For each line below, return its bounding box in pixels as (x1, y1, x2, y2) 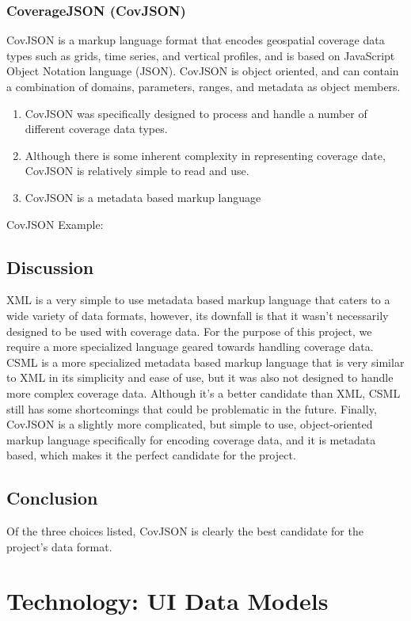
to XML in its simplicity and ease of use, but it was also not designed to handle (6, 369, 394, 386)
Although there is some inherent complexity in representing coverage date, (25, 147, 386, 163)
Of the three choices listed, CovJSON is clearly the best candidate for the (6, 523, 363, 539)
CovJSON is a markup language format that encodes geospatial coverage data (6, 32, 385, 48)
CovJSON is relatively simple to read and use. (25, 162, 249, 179)
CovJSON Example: (6, 215, 104, 232)
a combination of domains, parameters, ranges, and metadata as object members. (6, 78, 401, 94)
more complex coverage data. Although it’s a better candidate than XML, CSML (6, 384, 401, 401)
